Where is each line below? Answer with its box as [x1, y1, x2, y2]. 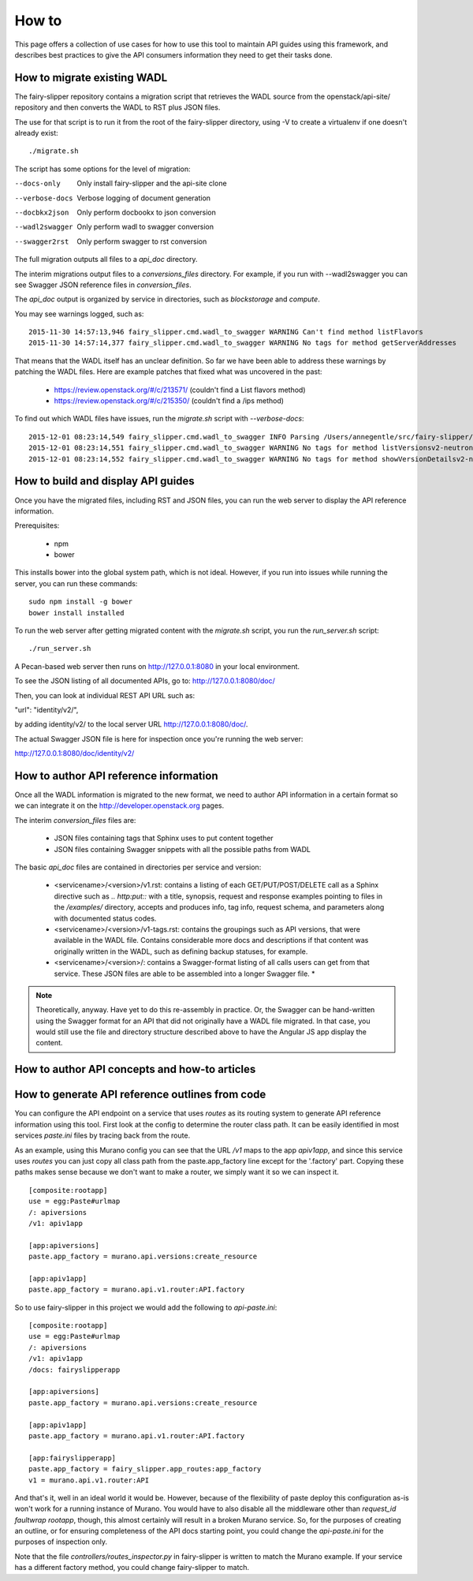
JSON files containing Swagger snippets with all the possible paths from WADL [54, 844, 311, 854]
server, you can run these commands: [14, 578, 138, 588]
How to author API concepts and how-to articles [14, 1063, 256, 1076]
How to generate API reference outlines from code [14, 1088, 266, 1101]
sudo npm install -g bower [28, 597, 133, 607]
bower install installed [28, 608, 125, 617]
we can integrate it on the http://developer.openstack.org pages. [14, 801, 225, 810]
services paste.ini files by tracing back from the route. [14, 1131, 191, 1140]
